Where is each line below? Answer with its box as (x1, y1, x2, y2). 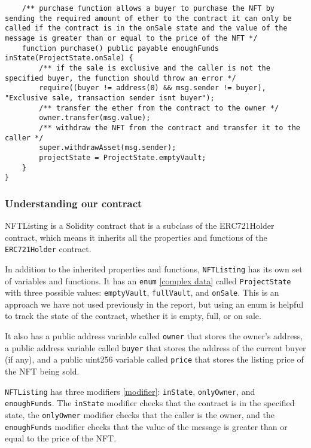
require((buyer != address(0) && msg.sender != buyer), (39, 84, 266, 93)
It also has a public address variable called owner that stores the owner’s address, (5, 330, 303, 342)
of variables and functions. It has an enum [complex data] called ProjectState (5, 274, 291, 287)
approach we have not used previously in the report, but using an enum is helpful (5, 297, 304, 310)
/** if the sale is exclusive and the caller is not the (39, 63, 270, 72)
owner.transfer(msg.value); (39, 113, 151, 122)
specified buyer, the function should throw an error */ (5, 73, 236, 82)
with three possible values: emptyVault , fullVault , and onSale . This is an (5, 286, 279, 299)
